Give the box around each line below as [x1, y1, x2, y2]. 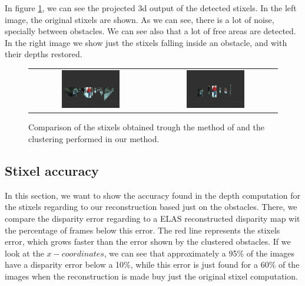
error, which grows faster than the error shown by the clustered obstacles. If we [5, 235, 291, 248]
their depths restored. [5, 48, 82, 60]
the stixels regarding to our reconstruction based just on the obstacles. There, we [5, 200, 297, 213]
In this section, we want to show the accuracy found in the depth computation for [5, 189, 300, 201]
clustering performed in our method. [28, 133, 160, 145]
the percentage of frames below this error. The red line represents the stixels [5, 223, 280, 236]
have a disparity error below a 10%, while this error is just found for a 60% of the [5, 258, 300, 271]
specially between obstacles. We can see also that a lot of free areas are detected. [5, 25, 296, 37]
